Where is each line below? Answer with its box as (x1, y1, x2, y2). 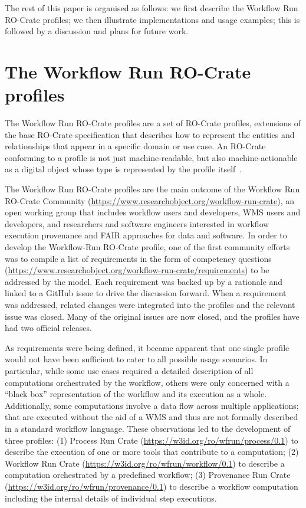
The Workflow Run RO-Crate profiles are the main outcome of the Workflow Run (5, 183, 300, 195)
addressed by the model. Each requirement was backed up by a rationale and (5, 275, 283, 287)
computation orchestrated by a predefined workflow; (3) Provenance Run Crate (5, 468, 291, 481)
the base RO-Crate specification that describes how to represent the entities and (5, 128, 295, 140)
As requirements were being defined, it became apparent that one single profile (5, 341, 289, 353)
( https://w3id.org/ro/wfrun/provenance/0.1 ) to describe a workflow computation (5, 480, 298, 492)
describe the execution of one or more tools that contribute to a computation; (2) (5, 445, 299, 458)
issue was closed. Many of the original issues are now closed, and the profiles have (5, 310, 300, 322)
